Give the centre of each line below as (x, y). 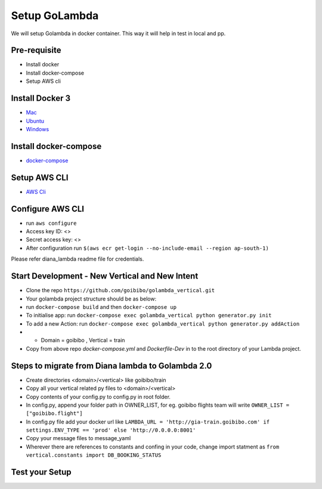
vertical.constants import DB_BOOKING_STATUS (94, 455)
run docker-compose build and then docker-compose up (101, 307)
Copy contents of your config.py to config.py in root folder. (98, 397)
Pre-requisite (36, 50)
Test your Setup (41, 472)
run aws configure (51, 223)
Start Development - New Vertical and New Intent (105, 276)
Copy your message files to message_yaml (78, 438)
